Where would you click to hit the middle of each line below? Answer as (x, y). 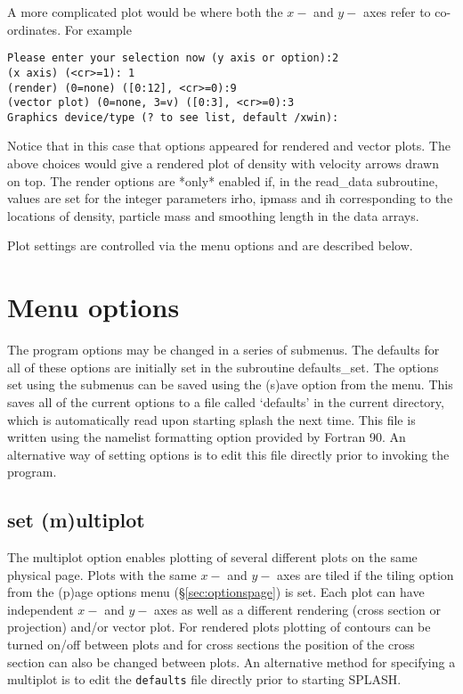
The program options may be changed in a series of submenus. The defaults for (223, 350)
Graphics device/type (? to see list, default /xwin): (173, 117)
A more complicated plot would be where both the (145, 12)
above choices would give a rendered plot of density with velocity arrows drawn (223, 163)
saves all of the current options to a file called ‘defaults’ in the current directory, (226, 401)
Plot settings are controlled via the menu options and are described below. (210, 245)
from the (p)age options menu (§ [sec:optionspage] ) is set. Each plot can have (216, 592)
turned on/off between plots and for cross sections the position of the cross (211, 645)
